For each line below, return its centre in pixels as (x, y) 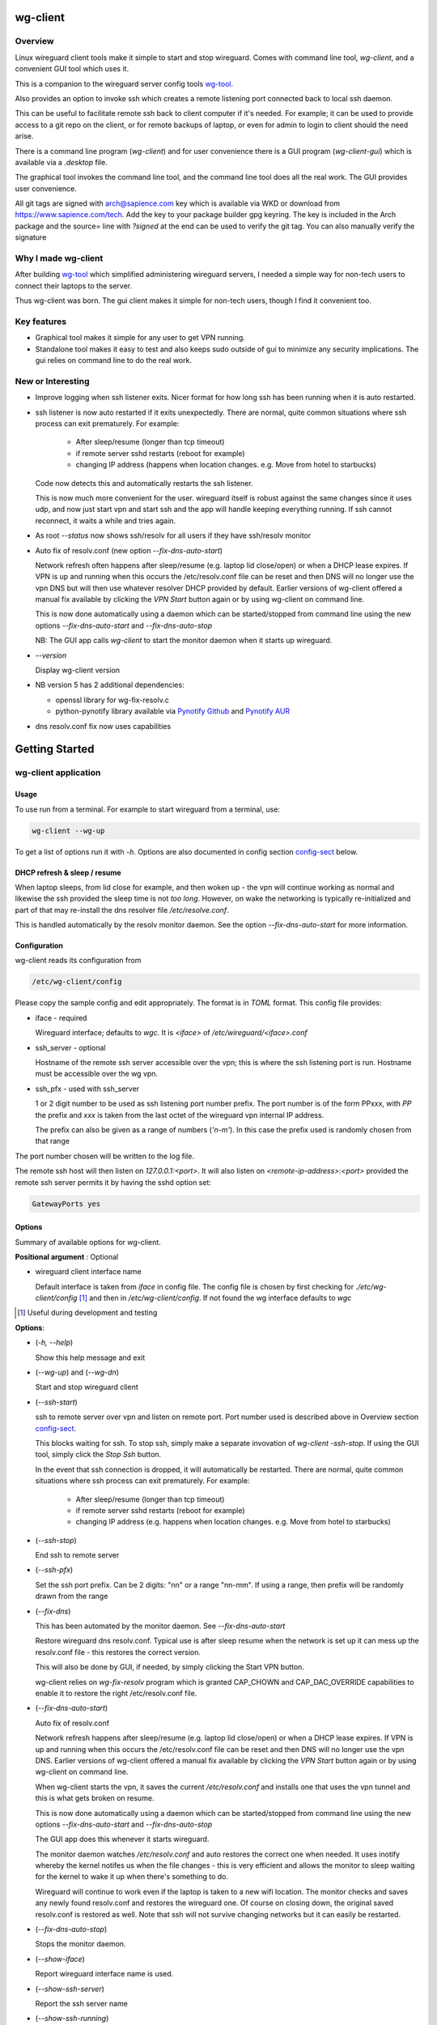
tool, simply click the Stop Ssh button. (98, 1455)
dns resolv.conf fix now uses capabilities (103, 726)
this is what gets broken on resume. (95, 1798)
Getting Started (55, 749)
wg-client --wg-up (68, 831)
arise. (24, 136)
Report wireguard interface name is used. (104, 1974)
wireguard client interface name (88, 1272)
